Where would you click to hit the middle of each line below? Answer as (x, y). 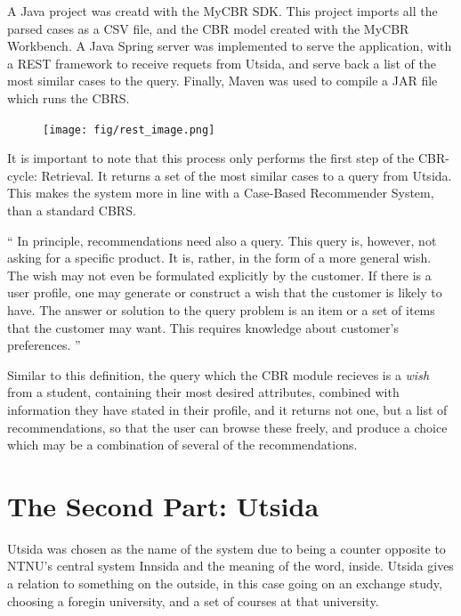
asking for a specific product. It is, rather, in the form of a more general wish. (219, 258)
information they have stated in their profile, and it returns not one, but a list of (227, 409)
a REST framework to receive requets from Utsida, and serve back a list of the (222, 63)
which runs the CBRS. (69, 97)
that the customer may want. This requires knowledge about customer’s (203, 327)
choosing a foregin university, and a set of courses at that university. (193, 600)
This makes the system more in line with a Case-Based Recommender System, (221, 193)
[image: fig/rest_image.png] (129, 130)
